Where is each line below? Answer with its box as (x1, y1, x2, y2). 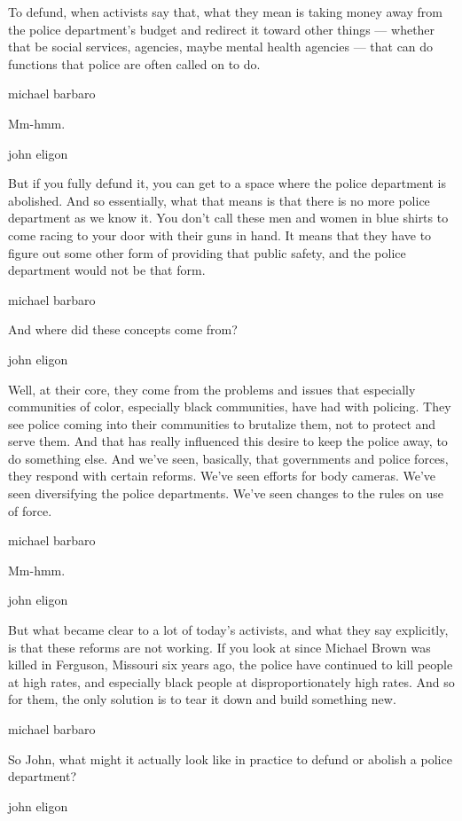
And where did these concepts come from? (8, 320, 238, 339)
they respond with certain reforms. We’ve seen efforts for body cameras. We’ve (8, 466, 436, 485)
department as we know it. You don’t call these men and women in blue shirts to (8, 208, 449, 227)
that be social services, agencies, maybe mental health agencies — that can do (8, 37, 434, 56)
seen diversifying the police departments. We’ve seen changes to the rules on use (8, 484, 443, 503)
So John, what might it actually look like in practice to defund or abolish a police (8, 749, 452, 768)
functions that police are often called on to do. (8, 54, 261, 73)
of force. (8, 501, 52, 520)
